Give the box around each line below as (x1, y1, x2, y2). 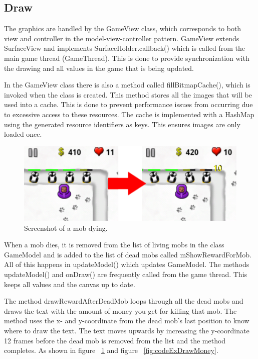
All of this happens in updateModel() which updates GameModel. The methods (4, 259, 249, 270)
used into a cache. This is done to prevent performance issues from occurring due (4, 99, 253, 110)
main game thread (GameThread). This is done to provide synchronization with (4, 52, 249, 63)
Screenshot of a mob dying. (24, 222, 108, 233)
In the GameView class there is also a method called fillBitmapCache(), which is (4, 79, 250, 90)
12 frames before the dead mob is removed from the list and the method (4, 335, 226, 345)
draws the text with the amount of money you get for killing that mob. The (4, 305, 237, 316)
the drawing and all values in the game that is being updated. (4, 62, 194, 73)
